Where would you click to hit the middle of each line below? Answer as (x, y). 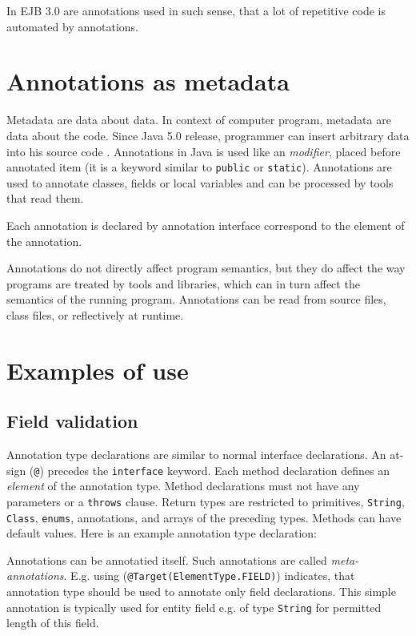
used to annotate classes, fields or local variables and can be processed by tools (200, 182)
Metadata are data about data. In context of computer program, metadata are (199, 120)
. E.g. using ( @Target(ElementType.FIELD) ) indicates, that (209, 576)
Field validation (72, 421)
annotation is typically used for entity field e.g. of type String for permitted (194, 607)
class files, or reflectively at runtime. (95, 314)
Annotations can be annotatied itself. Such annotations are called (167, 560)
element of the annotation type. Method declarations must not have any (183, 486)
